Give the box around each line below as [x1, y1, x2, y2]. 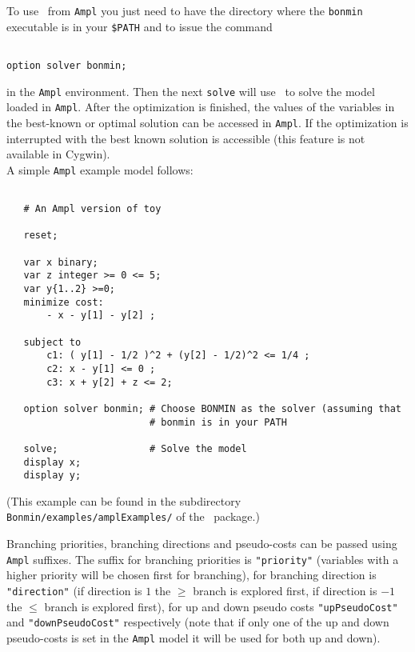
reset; [23, 230, 58, 242]
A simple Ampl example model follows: [6, 161, 194, 178]
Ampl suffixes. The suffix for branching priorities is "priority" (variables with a [6, 550, 399, 567]
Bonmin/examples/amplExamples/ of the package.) [6, 508, 260, 525]
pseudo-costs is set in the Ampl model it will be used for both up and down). [6, 629, 381, 646]
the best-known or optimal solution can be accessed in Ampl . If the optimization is [6, 114, 409, 130]
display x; [23, 456, 82, 468]
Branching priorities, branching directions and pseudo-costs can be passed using [6, 535, 397, 552]
